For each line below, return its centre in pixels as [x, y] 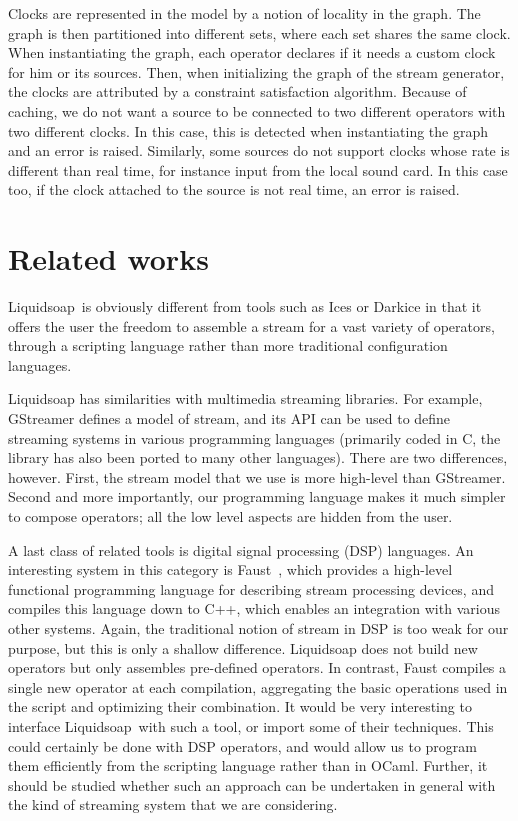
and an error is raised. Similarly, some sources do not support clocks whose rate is [259, 150]
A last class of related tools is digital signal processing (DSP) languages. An [241, 549]
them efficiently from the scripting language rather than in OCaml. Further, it [248, 765]
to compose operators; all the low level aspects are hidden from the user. [230, 516]
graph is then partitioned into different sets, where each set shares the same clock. [259, 32]
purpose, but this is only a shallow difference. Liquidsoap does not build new [243, 647]
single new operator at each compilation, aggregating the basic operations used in [258, 686]
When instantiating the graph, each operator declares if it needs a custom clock [252, 52]
